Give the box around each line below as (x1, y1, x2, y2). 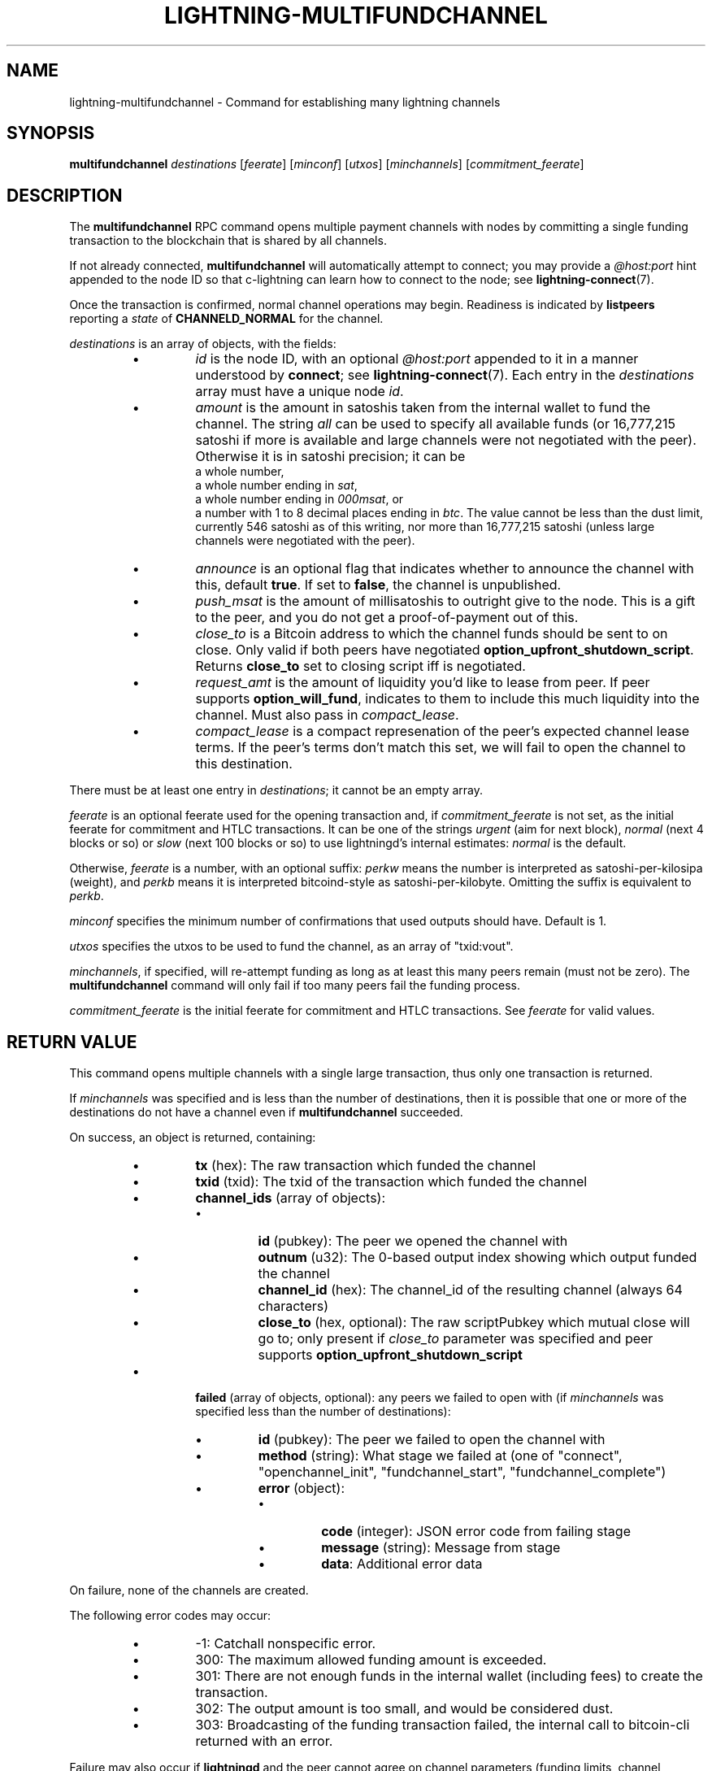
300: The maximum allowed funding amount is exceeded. (195, 1651, 547, 1669)
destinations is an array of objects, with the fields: (69, 337, 336, 351)
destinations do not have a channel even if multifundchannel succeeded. (69, 1105, 463, 1120)
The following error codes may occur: (69, 1608, 271, 1623)
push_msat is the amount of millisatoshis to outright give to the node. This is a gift (195, 593, 696, 610)
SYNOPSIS (7, 123, 95, 144)
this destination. (195, 755, 293, 772)
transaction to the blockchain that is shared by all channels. (69, 233, 387, 248)
